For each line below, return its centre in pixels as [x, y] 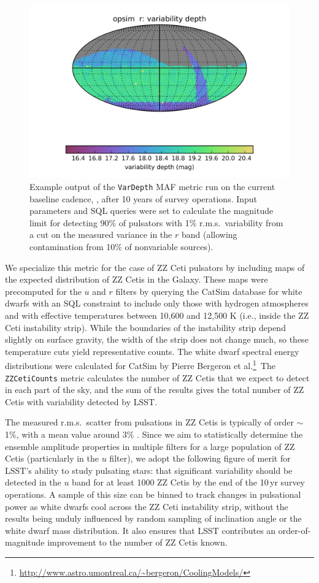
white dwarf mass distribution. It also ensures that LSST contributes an [140, 530]
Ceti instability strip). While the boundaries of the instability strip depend [145, 327]
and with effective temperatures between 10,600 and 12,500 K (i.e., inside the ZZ [157, 315]
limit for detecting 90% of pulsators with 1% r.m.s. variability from [156, 222]
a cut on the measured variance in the [101, 234]
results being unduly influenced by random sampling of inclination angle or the [153, 518]
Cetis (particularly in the [52, 458]
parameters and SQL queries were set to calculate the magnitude [152, 211]
